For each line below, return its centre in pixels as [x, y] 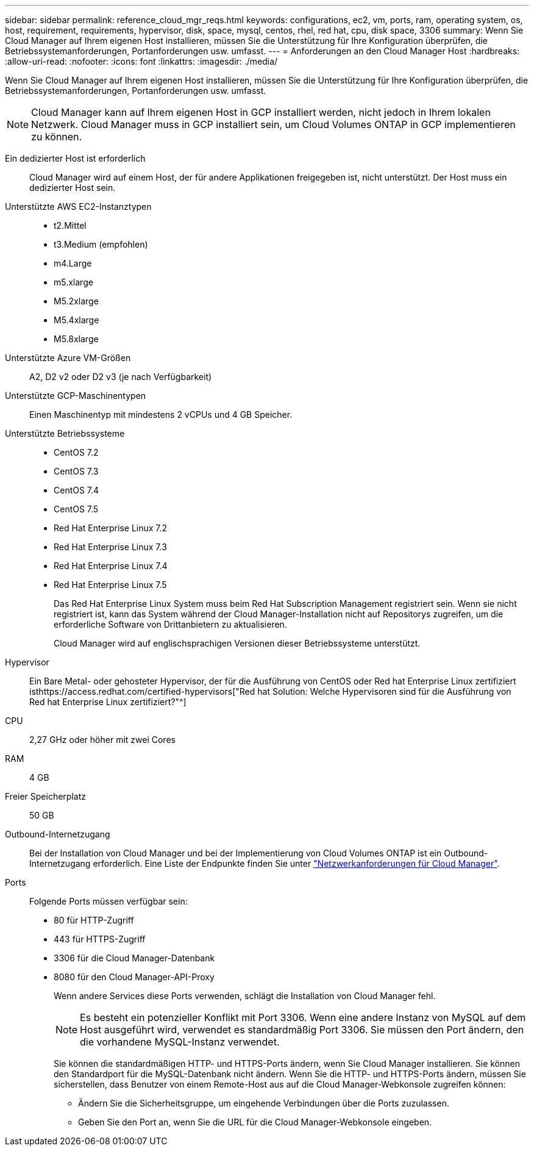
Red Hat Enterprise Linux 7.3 [110, 547]
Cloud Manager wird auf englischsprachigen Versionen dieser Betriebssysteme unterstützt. [237, 643]
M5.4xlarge [77, 320]
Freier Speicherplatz [45, 796]
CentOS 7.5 [76, 509]
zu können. [57, 137]
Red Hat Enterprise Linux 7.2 [111, 528]
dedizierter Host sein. [73, 188]
